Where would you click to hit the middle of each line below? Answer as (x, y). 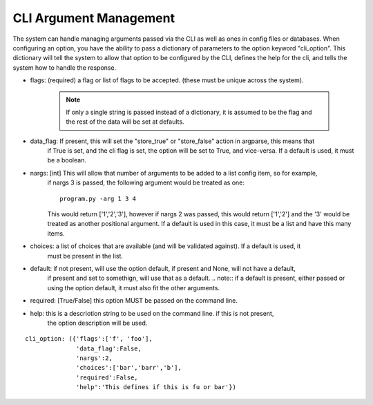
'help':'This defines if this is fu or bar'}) (156, 387)
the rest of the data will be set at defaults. (125, 122)
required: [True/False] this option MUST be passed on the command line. (134, 301)
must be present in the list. (85, 256)
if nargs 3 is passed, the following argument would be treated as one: (146, 182)
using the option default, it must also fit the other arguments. (134, 288)
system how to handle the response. (65, 67)
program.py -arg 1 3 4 (98, 198)
